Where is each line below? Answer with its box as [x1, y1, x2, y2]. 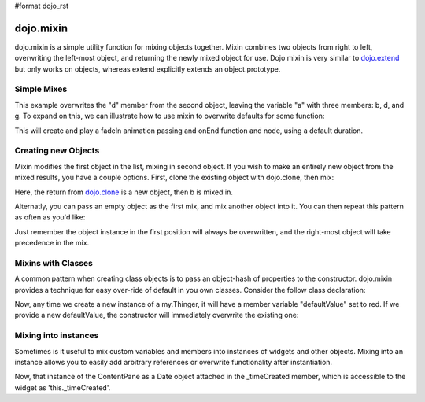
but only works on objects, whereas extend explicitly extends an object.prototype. [14, 64, 281, 74]
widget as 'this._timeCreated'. [14, 382, 111, 393]
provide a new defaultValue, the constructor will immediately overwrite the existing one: [14, 311, 299, 320]
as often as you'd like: [14, 212, 86, 222]
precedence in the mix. [14, 238, 90, 248]
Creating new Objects [14, 146, 100, 157]
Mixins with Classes [14, 257, 94, 268]
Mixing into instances [14, 330, 99, 341]
